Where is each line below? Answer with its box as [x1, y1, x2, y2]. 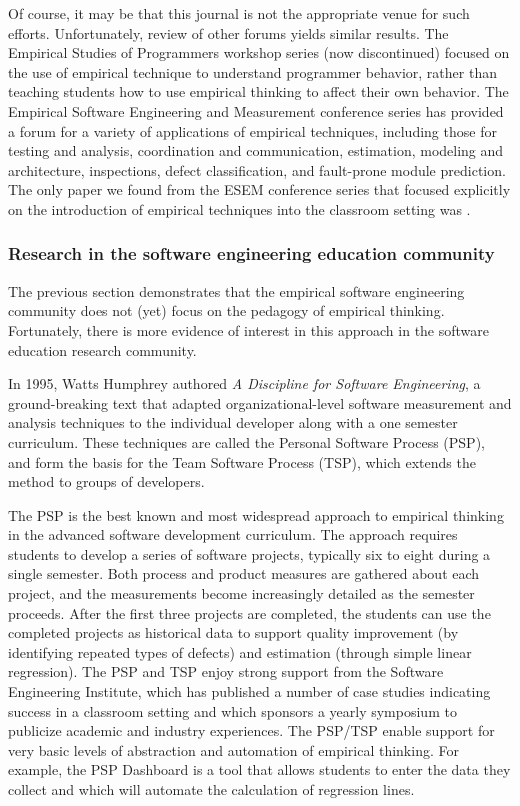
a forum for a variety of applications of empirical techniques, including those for [8, 120, 497, 141]
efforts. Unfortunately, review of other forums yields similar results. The [8, 22, 449, 43]
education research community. [8, 339, 197, 360]
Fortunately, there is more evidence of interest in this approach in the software [8, 319, 490, 340]
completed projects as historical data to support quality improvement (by [8, 622, 459, 643]
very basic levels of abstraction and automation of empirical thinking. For [8, 739, 459, 760]
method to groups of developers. [8, 471, 205, 492]
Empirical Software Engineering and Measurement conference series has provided [8, 100, 504, 121]
